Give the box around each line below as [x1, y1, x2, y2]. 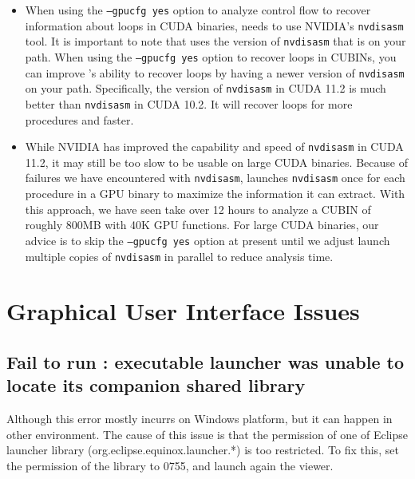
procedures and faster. [25, 111, 134, 128]
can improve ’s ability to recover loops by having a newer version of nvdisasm [25, 64, 405, 81]
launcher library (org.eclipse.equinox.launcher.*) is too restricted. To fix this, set [6, 441, 399, 458]
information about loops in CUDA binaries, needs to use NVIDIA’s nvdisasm [25, 17, 404, 34]
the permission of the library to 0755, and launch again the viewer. [6, 457, 334, 473]
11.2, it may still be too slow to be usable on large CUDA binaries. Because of [25, 153, 408, 170]
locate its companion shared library [6, 373, 306, 398]
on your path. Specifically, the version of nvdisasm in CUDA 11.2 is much [25, 80, 386, 97]
